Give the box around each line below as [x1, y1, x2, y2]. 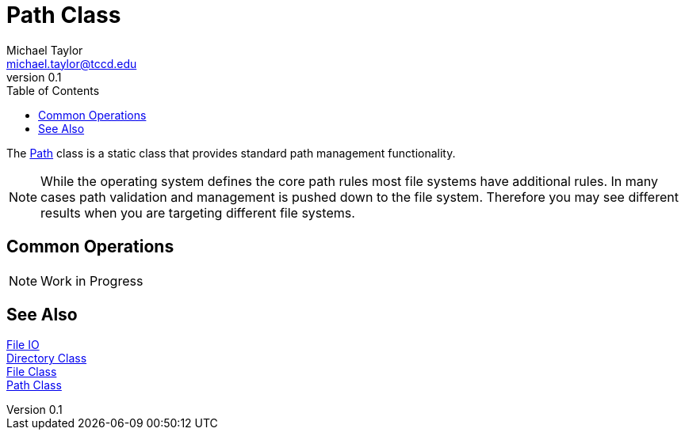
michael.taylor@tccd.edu [6, 56, 137, 70]
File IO [6, 338, 40, 352]
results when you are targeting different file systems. [40, 204, 355, 221]
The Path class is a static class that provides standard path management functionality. [6, 146, 456, 160]
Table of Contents [6, 83, 100, 97]
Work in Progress [40, 272, 144, 289]
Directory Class [6, 351, 87, 366]
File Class [6, 365, 57, 379]
